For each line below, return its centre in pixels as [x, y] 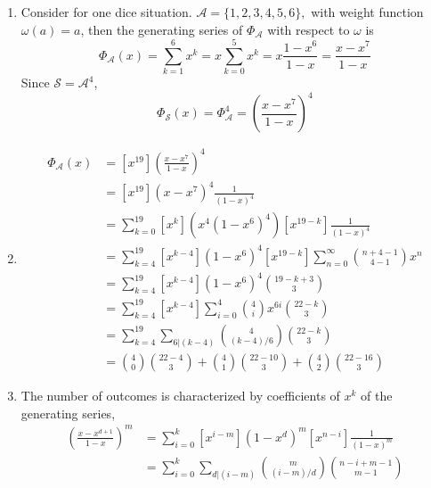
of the [377, 396]
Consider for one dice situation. [106, 12]
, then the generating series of [162, 29]
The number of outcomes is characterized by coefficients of [180, 396]
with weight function [367, 12]
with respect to [309, 29]
